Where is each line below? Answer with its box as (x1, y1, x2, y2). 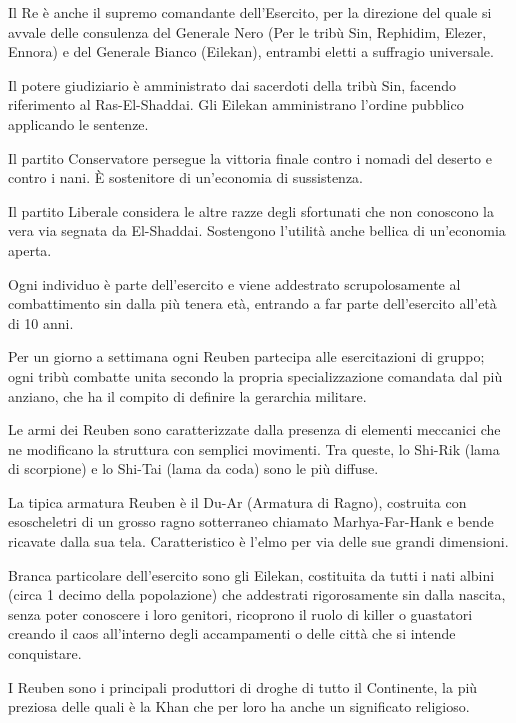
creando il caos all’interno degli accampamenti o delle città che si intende (8, 623, 456, 644)
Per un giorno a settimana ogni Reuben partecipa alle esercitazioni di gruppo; (8, 346, 485, 367)
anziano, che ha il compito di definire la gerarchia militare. (8, 385, 367, 406)
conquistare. (8, 643, 82, 664)
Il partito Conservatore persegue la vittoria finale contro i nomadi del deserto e (8, 147, 492, 168)
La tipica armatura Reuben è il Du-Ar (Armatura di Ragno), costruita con (8, 491, 467, 512)
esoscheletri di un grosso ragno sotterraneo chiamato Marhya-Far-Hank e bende (8, 511, 494, 532)
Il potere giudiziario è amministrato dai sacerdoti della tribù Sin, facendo (8, 74, 456, 95)
